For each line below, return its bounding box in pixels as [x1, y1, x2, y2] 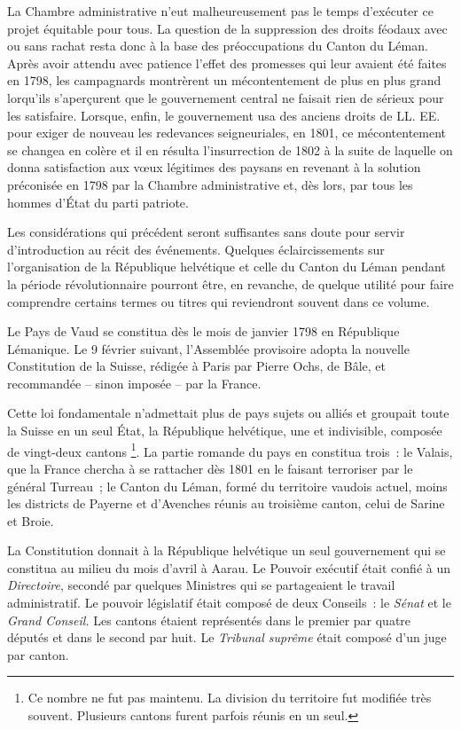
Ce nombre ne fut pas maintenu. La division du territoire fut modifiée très [27, 688, 432, 707]
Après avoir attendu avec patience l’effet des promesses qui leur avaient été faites [7, 53, 447, 72]
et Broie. [7, 511, 54, 530]
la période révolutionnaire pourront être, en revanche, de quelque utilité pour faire [7, 274, 454, 293]
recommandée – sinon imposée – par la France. [7, 373, 262, 392]
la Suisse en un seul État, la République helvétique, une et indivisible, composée [7, 421, 442, 440]
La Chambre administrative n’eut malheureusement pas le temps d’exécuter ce [7, 2, 434, 20]
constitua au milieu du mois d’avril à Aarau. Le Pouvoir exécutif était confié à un [7, 558, 451, 577]
